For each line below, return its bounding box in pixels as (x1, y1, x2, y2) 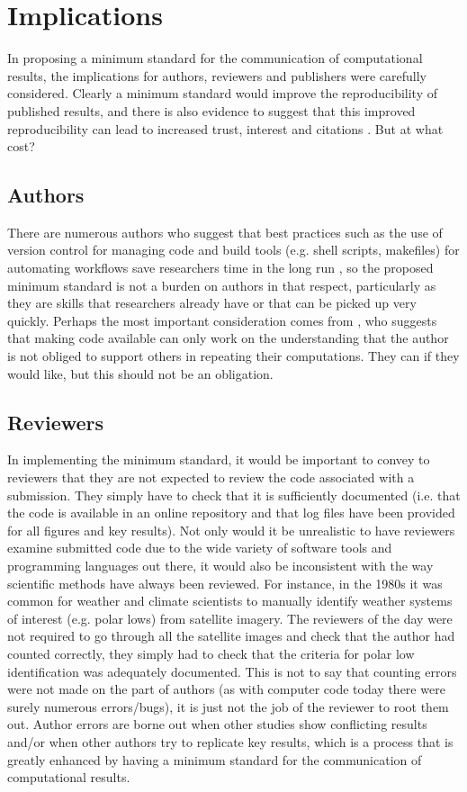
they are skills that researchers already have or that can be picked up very (7, 293, 417, 312)
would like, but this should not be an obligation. (7, 364, 274, 382)
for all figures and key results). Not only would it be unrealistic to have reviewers (7, 520, 455, 539)
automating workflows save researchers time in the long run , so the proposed (7, 258, 434, 277)
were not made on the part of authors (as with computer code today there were (7, 679, 445, 698)
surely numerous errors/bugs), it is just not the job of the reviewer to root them (7, 697, 449, 715)
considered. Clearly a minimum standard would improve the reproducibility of (7, 84, 437, 103)
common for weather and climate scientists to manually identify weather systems (7, 591, 453, 610)
